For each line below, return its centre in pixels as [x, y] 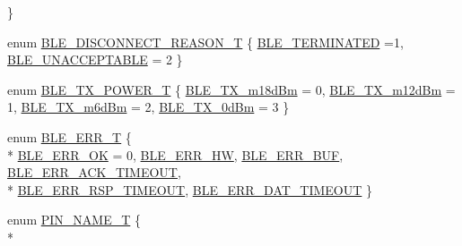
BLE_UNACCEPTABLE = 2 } [95, 59]
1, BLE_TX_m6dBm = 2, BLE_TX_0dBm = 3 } [148, 107]
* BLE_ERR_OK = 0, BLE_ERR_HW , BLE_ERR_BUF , [175, 154]
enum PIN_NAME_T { [74, 220]
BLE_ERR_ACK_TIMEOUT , [94, 172]
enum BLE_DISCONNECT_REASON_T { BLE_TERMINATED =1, [205, 42]
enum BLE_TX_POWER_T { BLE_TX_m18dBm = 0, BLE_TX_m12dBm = [231, 89]
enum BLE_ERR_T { [70, 136]
